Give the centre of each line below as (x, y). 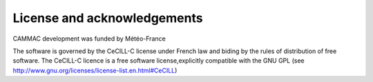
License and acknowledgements (108, 18)
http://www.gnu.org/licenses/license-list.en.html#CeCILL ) (95, 70)
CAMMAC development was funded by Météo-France (89, 39)
